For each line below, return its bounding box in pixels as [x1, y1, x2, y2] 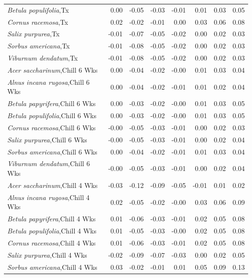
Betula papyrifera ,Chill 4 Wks [7, 214, 96, 224]
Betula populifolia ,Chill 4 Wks [7, 226, 96, 236]
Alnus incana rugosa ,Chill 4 [7, 192, 90, 202]
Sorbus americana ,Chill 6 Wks [7, 146, 97, 156]
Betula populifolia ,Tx [7, 4, 69, 15]
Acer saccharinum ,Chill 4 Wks [7, 180, 98, 190]
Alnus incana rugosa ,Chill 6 [7, 77, 90, 87]
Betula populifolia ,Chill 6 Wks [7, 110, 96, 121]
